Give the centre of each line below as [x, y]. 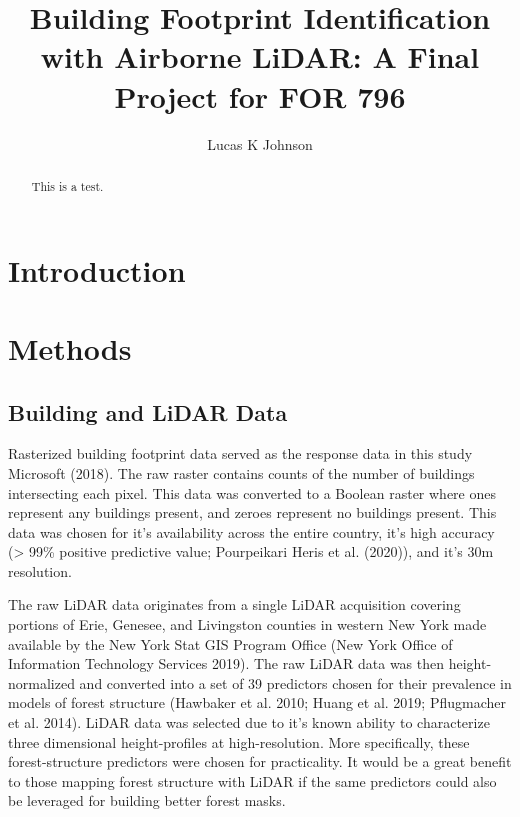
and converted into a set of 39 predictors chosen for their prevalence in [295, 682]
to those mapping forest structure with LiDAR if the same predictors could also [252, 780]
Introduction [97, 269]
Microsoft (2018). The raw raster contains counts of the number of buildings [241, 472]
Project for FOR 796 [260, 95]
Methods [70, 347]
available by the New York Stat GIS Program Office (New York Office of [230, 643]
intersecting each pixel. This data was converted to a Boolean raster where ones [252, 492]
